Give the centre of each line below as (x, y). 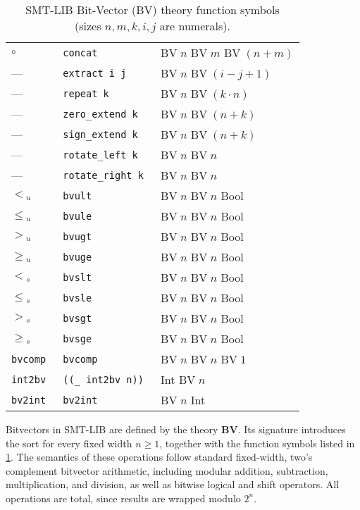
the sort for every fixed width (69, 443)
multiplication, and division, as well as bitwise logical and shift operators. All (173, 484)
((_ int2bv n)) (103, 379)
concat (80, 52)
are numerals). (195, 26)
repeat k (86, 93)
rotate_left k (100, 155)
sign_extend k (100, 134)
